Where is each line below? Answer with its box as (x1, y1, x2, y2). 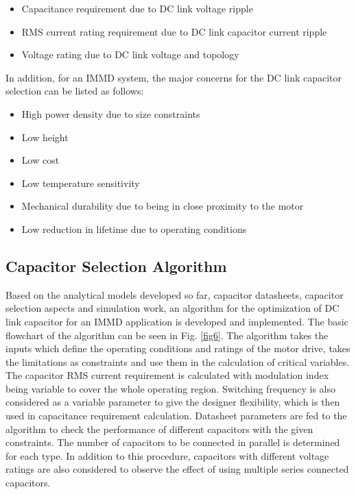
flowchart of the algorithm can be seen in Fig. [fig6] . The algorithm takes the (5, 328, 329, 342)
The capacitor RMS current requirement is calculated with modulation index (5, 368, 329, 382)
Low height (21, 129, 69, 144)
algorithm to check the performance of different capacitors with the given (5, 421, 313, 436)
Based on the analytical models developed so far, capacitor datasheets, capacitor (5, 287, 344, 301)
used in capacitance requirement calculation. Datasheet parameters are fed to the (5, 408, 347, 423)
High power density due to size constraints (21, 106, 200, 121)
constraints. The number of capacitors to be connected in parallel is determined (5, 435, 340, 449)
